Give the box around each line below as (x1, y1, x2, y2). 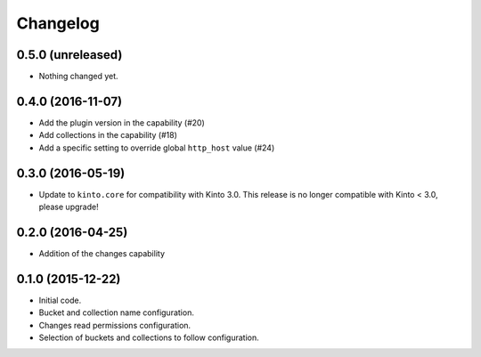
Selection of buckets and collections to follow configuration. (38, 332, 260, 343)
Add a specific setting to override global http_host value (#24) (38, 142, 275, 153)
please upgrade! (38, 201, 99, 213)
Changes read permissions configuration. (38, 320, 192, 330)
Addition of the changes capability (38, 247, 165, 258)
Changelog (16, 13, 100, 33)
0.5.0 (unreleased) (16, 47, 123, 62)
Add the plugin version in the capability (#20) (38, 117, 205, 128)
